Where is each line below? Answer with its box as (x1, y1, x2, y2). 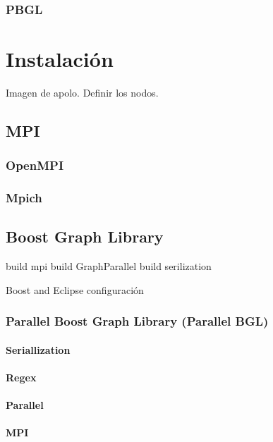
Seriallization (6, 342, 71, 357)
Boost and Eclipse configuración (6, 282, 144, 297)
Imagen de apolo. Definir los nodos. (6, 85, 159, 99)
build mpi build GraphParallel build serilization (6, 259, 212, 274)
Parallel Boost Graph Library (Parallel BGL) (6, 312, 269, 330)
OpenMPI (6, 156, 64, 174)
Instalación (6, 44, 114, 73)
